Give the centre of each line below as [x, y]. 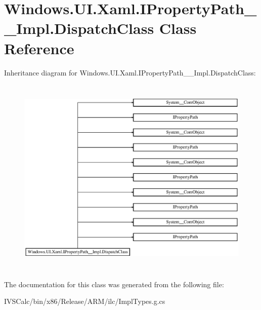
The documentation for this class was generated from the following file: [114, 284]
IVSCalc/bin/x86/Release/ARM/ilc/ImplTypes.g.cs [85, 301]
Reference [39, 48]
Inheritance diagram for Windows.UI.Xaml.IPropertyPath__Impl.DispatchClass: [130, 72]
